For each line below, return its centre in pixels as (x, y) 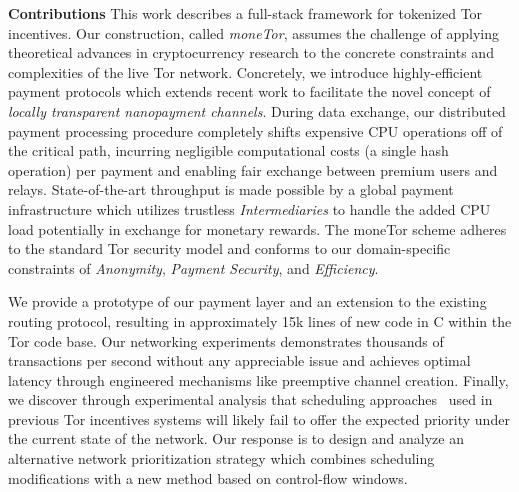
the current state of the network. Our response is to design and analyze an (236, 438)
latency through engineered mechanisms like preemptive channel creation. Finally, (258, 379)
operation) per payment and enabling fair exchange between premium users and (253, 169)
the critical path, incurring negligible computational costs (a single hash (228, 150)
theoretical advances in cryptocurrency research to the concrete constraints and (251, 52)
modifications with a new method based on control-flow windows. (208, 477)
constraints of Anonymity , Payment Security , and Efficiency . (193, 267)
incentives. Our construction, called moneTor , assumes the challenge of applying (253, 32)
